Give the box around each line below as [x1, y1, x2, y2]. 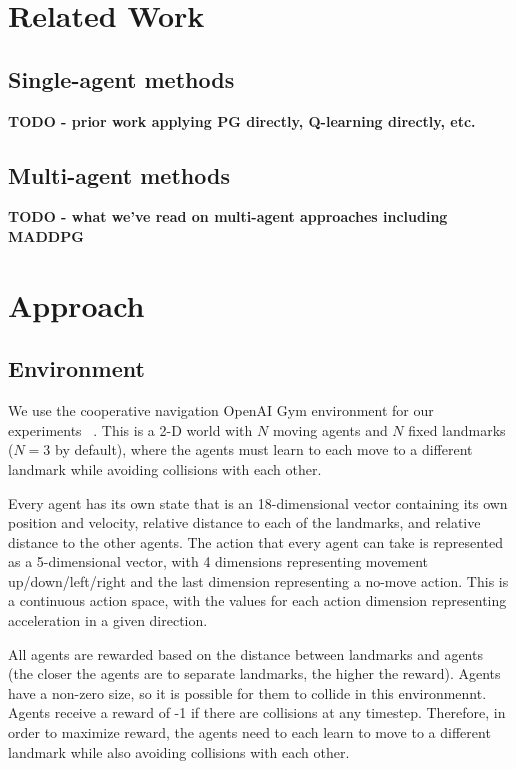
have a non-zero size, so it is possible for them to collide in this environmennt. [8, 682, 487, 703]
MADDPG [8, 225, 84, 246]
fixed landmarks [408, 419, 506, 440]
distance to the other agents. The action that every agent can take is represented [8, 531, 504, 552]
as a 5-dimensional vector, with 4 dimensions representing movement [8, 551, 429, 572]
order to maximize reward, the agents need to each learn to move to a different [8, 722, 491, 743]
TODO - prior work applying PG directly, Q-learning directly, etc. [8, 110, 476, 131]
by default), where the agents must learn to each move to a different [55, 439, 473, 460]
